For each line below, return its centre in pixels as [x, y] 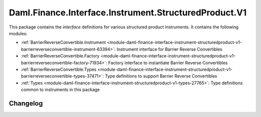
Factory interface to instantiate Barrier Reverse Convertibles [168, 63]
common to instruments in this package [60, 90]
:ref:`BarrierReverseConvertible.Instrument [64, 42]
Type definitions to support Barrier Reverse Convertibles [161, 76]
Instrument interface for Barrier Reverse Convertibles [169, 49]
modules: [18, 33]
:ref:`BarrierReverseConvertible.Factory [60, 56]
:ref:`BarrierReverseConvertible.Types [59, 69]
